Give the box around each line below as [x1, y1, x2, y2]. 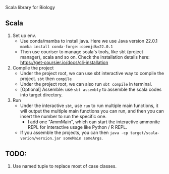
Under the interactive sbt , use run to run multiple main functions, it [20, 102, 159, 109]
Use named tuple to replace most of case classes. [12, 163, 117, 169]
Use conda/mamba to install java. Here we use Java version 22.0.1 [20, 38, 158, 44]
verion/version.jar [20, 135, 62, 141]
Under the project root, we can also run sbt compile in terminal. [20, 81, 152, 87]
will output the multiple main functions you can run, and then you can [20, 108, 164, 114]
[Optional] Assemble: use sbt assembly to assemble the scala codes [20, 86, 162, 92]
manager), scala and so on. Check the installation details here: [20, 54, 150, 60]
